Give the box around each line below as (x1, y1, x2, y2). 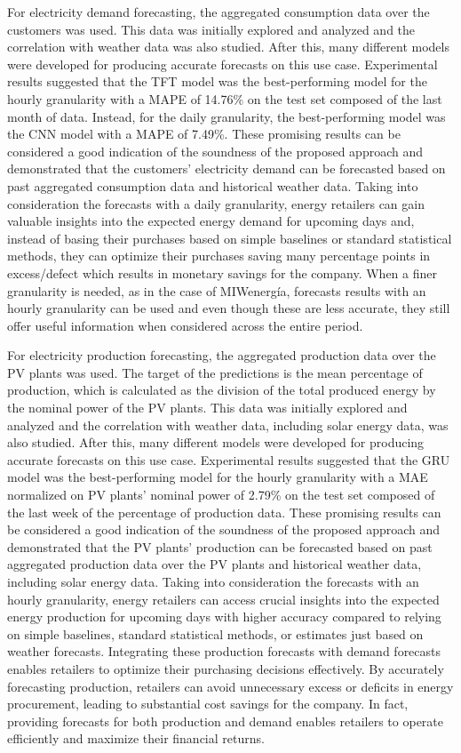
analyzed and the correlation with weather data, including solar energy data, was (7, 415, 449, 434)
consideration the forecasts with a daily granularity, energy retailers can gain (7, 194, 425, 212)
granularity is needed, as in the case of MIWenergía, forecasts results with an (7, 281, 426, 300)
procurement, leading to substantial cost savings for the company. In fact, (7, 694, 409, 713)
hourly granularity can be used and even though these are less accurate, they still (7, 299, 450, 317)
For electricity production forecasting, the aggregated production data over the (7, 346, 436, 364)
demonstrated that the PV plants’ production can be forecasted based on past (7, 537, 433, 556)
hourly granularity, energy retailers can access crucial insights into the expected (7, 589, 440, 608)
